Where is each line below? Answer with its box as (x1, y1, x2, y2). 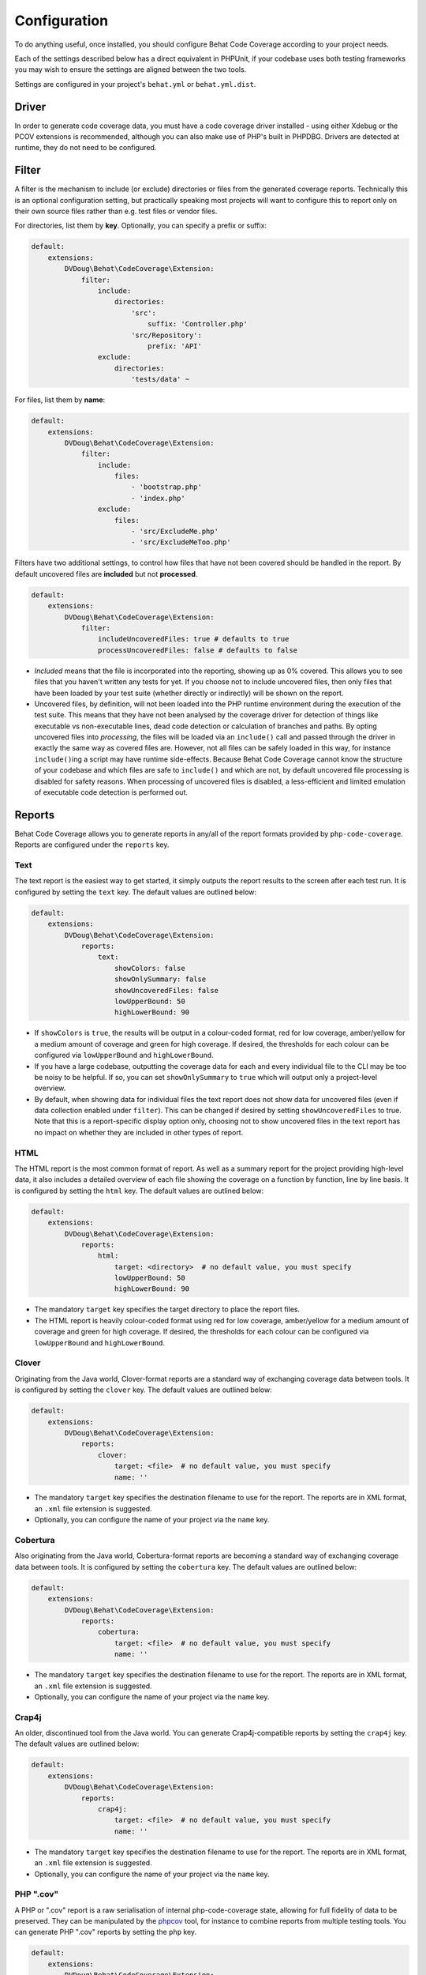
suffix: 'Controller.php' (147, 320, 248, 329)
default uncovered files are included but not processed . (14, 569, 198, 578)
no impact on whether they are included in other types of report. (34, 1127, 244, 1137)
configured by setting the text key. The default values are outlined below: (14, 887, 256, 897)
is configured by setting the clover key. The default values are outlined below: (14, 1385, 272, 1394)
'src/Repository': (130, 330, 203, 340)
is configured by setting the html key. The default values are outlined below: (14, 1186, 264, 1195)
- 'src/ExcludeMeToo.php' (130, 538, 232, 547)
